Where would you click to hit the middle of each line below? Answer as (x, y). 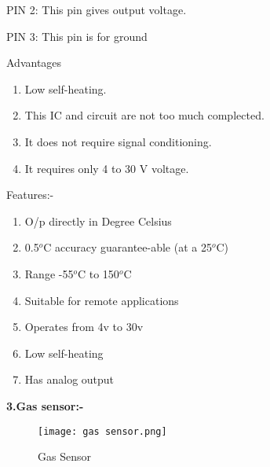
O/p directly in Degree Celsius (98, 221)
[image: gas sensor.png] (102, 431)
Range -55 (49, 273)
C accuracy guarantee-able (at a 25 (128, 247)
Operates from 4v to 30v (84, 327)
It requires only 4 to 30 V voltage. (107, 168)
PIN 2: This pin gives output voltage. (97, 9)
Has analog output (69, 379)
